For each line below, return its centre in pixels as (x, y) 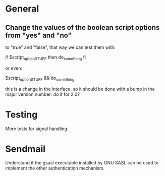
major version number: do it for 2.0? (42, 94)
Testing (21, 114)
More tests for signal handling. (37, 129)
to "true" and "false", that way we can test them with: (61, 47)
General (22, 9)
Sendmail (25, 149)
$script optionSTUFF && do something (40, 78)
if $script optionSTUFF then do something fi (46, 57)
